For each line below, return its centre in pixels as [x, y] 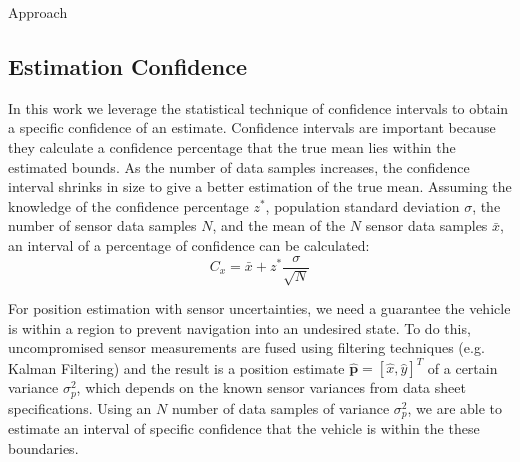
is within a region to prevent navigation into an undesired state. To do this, [239, 327]
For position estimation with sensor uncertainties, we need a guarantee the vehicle [259, 308]
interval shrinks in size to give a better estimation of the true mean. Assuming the [260, 186]
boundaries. [43, 447]
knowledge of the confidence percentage [128, 205]
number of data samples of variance [280, 407]
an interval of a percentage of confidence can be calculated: [189, 244]
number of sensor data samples [102, 225]
